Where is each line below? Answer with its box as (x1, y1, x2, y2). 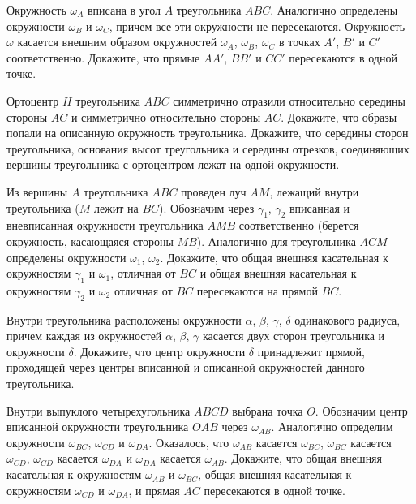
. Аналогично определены (270, 2, 398, 18)
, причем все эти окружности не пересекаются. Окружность (109, 17, 405, 34)
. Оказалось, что (148, 433, 229, 450)
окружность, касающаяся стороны (6, 232, 174, 249)
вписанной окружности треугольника (6, 418, 189, 435)
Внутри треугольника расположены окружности (6, 311, 242, 328)
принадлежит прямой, (257, 342, 365, 360)
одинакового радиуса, (294, 311, 401, 328)
